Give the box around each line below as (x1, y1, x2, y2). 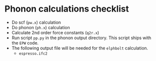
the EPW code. (11, 40, 39, 46)
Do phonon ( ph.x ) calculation (11, 24, 70, 30)
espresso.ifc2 (18, 51, 48, 56)
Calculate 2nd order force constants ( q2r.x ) (11, 30, 99, 35)
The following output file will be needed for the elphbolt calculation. (11, 45, 148, 51)
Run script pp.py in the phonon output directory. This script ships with (11, 35, 152, 41)
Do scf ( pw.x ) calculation (11, 19, 61, 25)
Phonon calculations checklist (4, 3, 129, 15)
